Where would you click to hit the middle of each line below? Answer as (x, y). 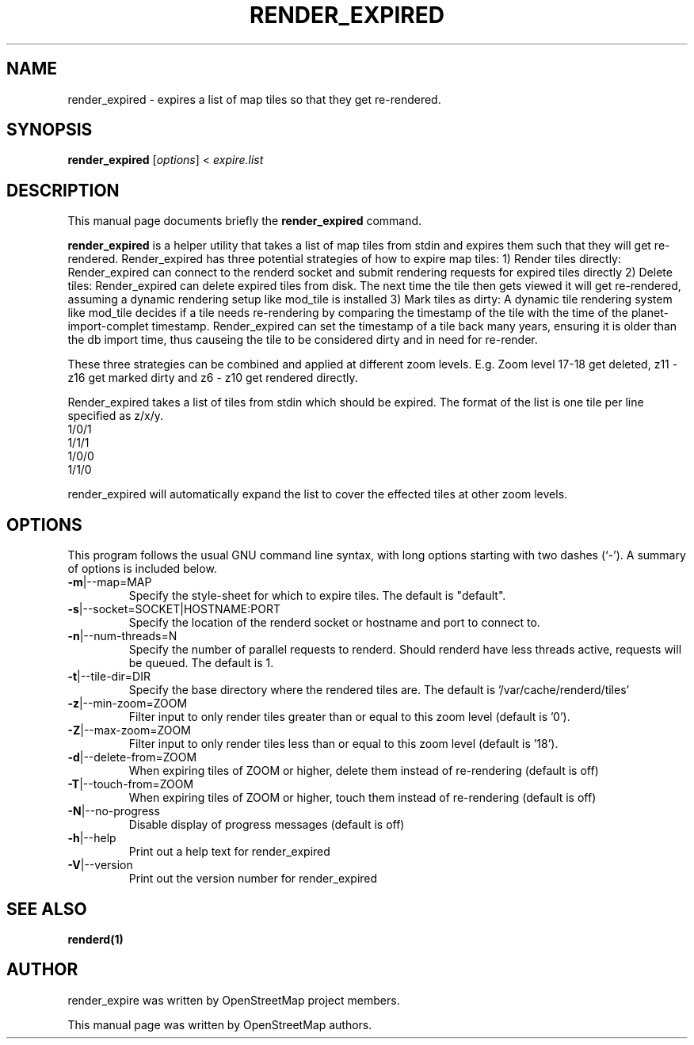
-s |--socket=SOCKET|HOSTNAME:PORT (174, 609)
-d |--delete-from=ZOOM (132, 757)
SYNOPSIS (50, 130)
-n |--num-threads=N (122, 636)
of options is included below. (142, 569)
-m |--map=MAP (110, 582)
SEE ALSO (47, 909)
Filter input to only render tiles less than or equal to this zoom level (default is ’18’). (343, 744)
